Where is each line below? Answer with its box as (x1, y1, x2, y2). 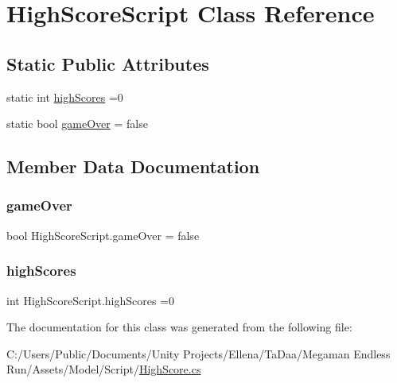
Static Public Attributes (6, 51, 209, 75)
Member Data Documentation (6, 154, 260, 179)
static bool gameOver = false (6, 115, 148, 132)
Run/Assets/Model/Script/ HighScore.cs (6, 361, 201, 377)
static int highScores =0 (6, 88, 123, 105)
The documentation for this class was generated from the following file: (6, 319, 352, 335)
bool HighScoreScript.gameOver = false (6, 226, 200, 243)
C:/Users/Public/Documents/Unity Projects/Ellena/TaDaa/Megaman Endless (6, 345, 391, 362)
